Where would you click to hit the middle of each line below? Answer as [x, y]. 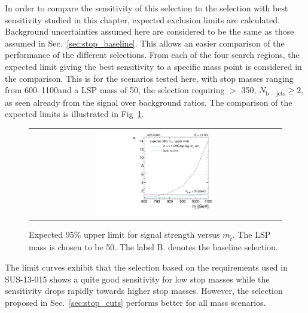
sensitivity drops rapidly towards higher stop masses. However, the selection [144, 291]
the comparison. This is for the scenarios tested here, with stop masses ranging [149, 78]
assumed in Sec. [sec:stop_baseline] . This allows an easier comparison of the [145, 43]
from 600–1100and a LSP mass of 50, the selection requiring [115, 90]
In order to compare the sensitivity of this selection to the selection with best [147, 8]
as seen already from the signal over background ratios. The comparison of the [149, 102]
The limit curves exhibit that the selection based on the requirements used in [146, 267]
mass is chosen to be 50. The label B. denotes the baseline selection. [153, 247]
